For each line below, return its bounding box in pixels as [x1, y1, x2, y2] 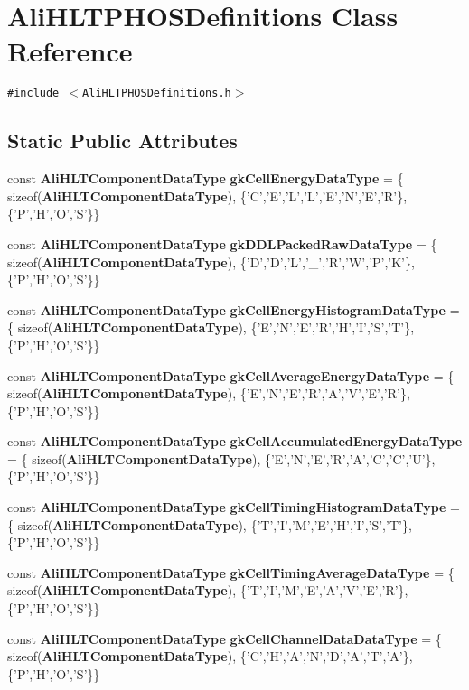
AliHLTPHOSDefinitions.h [82, 87, 231, 100]
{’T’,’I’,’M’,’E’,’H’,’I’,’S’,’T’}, [250, 515, 412, 534]
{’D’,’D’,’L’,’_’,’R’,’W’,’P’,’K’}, [239, 252, 415, 271]
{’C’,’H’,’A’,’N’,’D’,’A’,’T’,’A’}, [239, 647, 413, 666]
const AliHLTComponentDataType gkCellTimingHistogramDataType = [7, 498, 460, 517]
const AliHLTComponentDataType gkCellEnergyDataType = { [7, 169, 404, 188]
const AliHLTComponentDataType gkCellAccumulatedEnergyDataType [7, 432, 463, 451]
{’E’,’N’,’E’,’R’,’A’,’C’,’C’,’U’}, [264, 449, 436, 468]
